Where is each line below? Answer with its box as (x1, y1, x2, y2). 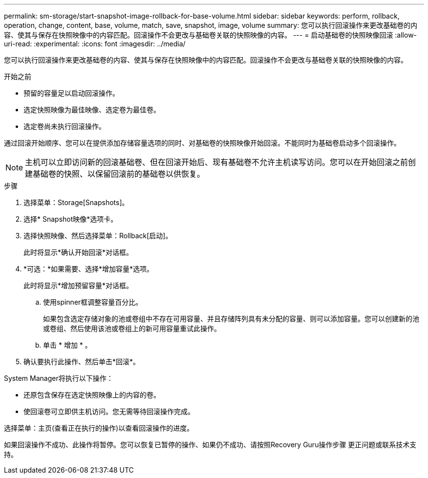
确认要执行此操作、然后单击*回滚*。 (23, 357, 140, 366)
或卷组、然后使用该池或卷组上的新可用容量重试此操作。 (43, 324, 221, 333)
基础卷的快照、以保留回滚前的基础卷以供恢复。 (33, 169, 205, 179)
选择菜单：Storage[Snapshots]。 (23, 198, 129, 207)
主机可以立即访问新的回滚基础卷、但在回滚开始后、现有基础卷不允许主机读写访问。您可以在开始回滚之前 (25, 157, 408, 167)
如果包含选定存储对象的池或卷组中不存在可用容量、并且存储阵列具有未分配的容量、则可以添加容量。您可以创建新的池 (43, 314, 419, 323)
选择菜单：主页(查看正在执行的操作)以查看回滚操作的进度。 (4, 424, 194, 432)
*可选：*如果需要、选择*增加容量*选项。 (23, 265, 154, 273)
